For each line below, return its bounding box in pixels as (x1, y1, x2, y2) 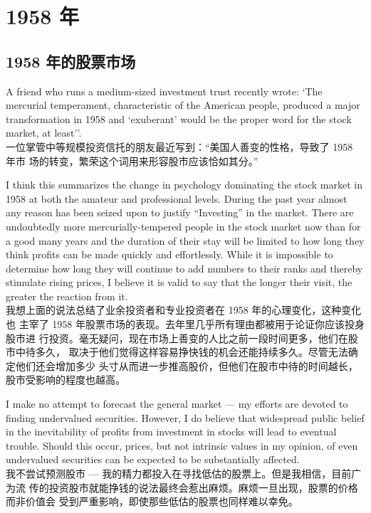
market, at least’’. (6, 125, 82, 140)
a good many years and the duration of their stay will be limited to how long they (6, 233, 365, 248)
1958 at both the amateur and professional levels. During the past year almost (6, 191, 348, 206)
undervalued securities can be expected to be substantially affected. (6, 452, 300, 467)
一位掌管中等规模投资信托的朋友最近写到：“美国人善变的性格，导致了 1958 (6, 139, 353, 154)
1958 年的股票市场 (6, 50, 136, 72)
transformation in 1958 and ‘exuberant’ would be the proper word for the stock (6, 111, 352, 126)
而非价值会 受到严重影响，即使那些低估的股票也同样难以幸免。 (6, 494, 298, 509)
